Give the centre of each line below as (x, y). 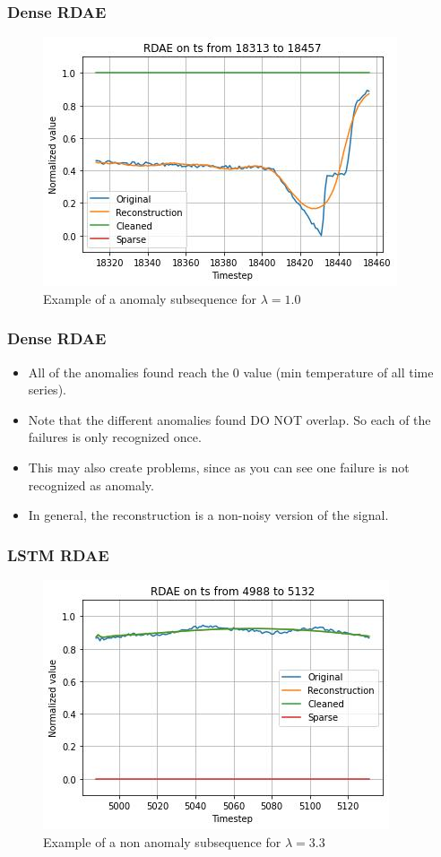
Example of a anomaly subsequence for (150, 298)
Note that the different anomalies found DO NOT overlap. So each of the (229, 419)
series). (47, 390)
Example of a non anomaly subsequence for (162, 841)
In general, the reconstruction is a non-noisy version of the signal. (208, 515)
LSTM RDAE (58, 554)
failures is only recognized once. (115, 437)
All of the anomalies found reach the (129, 372)
